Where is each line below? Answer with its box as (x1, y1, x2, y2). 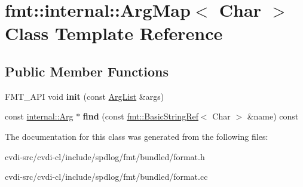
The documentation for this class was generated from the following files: (5, 130, 268, 142)
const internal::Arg (5, 110, 74, 122)
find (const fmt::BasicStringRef (82, 110, 198, 122)
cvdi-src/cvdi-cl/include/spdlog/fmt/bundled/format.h (5, 150, 205, 163)
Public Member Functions (5, 62, 169, 80)
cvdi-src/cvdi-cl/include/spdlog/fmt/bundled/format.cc (5, 170, 208, 183)
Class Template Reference (5, 21, 223, 45)
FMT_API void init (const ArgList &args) (5, 90, 164, 102)
